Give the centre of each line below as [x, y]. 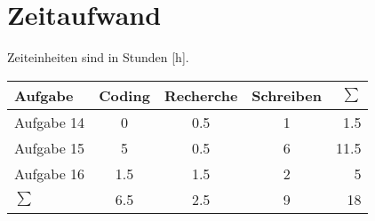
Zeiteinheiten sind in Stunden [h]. [98, 57]
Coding [124, 95]
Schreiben [287, 95]
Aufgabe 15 [50, 147]
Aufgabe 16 [50, 173]
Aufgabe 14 [50, 122]
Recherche [201, 95]
